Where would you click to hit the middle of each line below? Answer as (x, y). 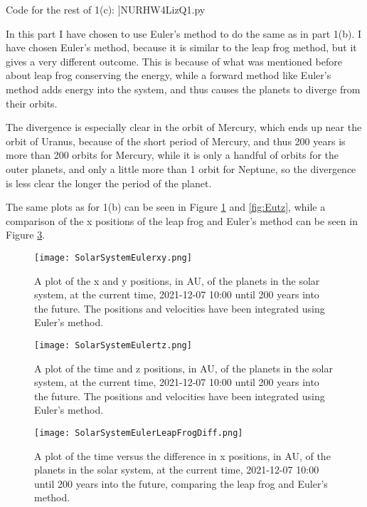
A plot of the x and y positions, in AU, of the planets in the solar (177, 280)
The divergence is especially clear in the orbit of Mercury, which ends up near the (184, 127)
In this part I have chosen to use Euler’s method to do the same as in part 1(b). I (184, 33)
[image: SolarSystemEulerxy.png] (113, 257)
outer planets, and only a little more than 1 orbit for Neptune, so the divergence (181, 168)
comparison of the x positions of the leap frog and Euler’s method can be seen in (182, 220)
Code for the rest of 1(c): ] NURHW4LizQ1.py (106, 9)
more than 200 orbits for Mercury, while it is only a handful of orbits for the (172, 155)
